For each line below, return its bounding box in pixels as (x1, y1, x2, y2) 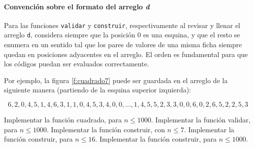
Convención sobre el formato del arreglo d (4, 1, 150, 11)
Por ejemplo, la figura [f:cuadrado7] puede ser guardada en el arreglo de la (4, 75, 228, 85)
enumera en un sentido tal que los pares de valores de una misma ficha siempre (4, 39, 242, 50)
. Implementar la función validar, (151, 115, 251, 125)
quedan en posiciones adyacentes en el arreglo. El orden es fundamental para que (4, 49, 248, 59)
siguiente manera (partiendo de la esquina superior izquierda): (4, 85, 191, 95)
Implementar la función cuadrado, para (4, 115, 122, 125)
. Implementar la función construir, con (47, 124, 165, 134)
